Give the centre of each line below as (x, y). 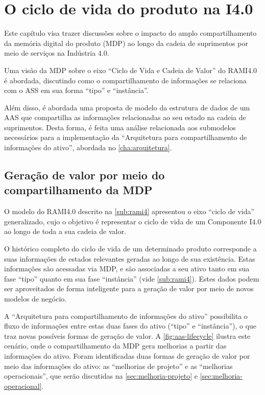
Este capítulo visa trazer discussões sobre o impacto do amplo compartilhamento (130, 33)
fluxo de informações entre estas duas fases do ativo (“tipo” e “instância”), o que (130, 326)
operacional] (23, 386)
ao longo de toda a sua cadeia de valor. (65, 231)
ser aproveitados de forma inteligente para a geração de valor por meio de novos (129, 288)
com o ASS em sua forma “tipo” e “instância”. (76, 90)
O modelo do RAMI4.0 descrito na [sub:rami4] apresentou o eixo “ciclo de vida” (129, 211)
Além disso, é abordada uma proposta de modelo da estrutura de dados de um (127, 107)
